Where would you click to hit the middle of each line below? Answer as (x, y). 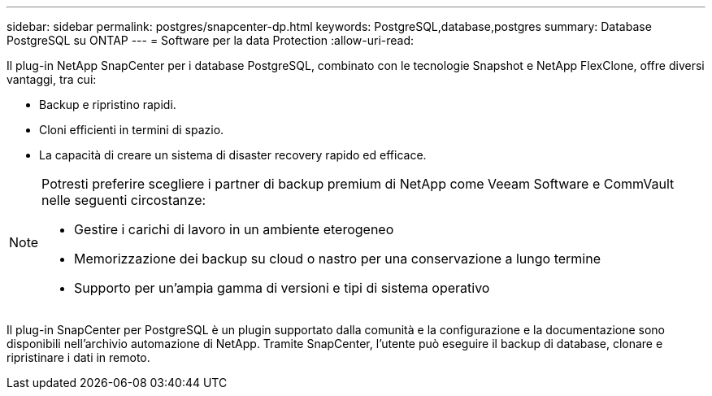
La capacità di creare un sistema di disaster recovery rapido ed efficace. (233, 155)
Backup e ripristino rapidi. (108, 104)
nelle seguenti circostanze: (124, 200)
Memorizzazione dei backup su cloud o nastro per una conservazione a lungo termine (337, 259)
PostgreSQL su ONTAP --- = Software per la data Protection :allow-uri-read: (211, 40)
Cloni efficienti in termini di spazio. (132, 130)
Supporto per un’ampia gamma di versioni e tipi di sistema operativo (282, 288)
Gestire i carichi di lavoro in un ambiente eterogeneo (234, 229)
